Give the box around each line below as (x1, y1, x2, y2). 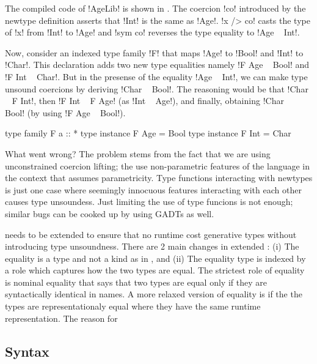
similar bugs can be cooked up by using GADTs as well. (5, 207, 214, 220)
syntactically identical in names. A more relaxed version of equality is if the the (5, 288, 302, 300)
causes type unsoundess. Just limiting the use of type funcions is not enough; (5, 195, 293, 208)
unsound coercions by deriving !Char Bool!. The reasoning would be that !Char (5, 82, 308, 95)
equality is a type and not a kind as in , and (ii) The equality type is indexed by (5, 251, 306, 264)
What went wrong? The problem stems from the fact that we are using (5, 147, 271, 160)
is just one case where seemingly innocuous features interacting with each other (5, 183, 302, 196)
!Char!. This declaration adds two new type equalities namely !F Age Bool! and (5, 58, 310, 71)
